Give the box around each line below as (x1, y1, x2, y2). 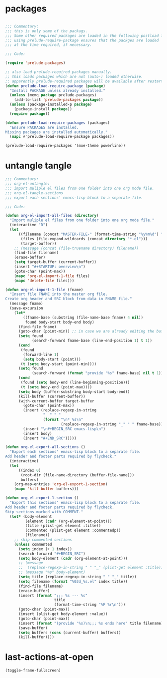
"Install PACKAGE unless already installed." (9, 88, 106, 93)
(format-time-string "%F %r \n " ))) (54, 602, 126, 607)
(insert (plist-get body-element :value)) (18, 612, 108, 617)
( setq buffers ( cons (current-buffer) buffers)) (18, 630, 121, 635)
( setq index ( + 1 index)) (18, 546, 72, 552)
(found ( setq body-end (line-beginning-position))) (20, 380, 130, 385)
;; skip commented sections (14, 537, 72, 542)
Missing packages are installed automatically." (5, 129, 108, 135)
